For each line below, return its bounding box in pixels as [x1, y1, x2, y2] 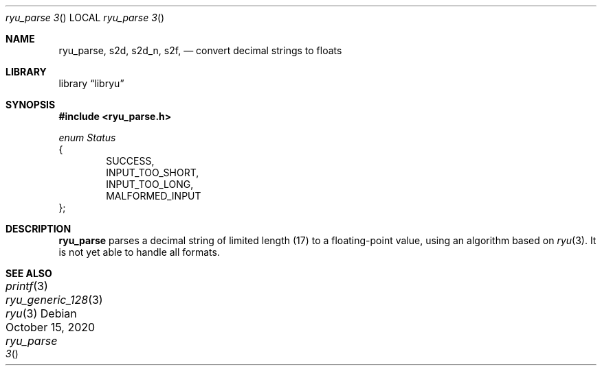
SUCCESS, [106, 155, 155, 167]
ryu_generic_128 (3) [5, 293, 103, 307]
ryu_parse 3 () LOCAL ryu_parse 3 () [5, 12, 165, 23]
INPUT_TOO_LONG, [106, 178, 194, 190]
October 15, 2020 [5, 320, 96, 334]
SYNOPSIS [5, 99, 56, 110]
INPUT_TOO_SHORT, [106, 167, 199, 178]
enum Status [58, 132, 116, 143]
